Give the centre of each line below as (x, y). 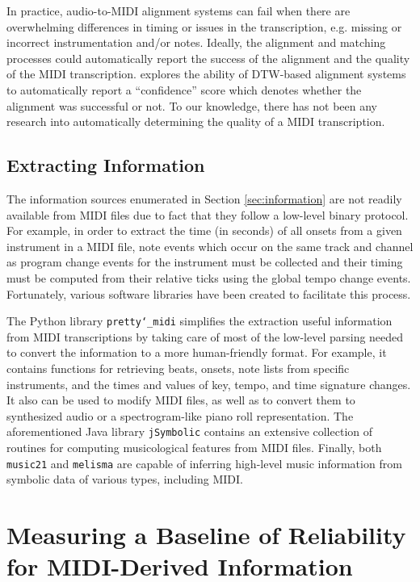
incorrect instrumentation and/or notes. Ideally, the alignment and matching (196, 42)
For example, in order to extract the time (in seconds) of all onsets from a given (204, 230)
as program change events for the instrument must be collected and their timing (205, 262)
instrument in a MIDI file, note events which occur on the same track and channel (210, 246)
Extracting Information (106, 165)
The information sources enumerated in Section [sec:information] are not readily (204, 198)
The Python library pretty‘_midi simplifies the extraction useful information (199, 321)
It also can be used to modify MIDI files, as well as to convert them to (181, 400)
